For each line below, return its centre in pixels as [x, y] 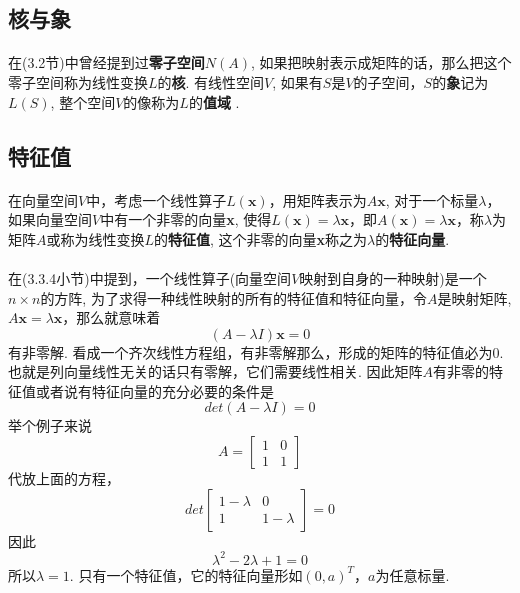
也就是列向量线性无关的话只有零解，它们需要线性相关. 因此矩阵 [215, 371]
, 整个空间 [83, 101]
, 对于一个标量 [432, 199]
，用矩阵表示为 [317, 199]
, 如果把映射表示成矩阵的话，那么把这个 [381, 62]
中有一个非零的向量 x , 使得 [186, 219]
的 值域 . [214, 101]
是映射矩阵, [474, 297]
